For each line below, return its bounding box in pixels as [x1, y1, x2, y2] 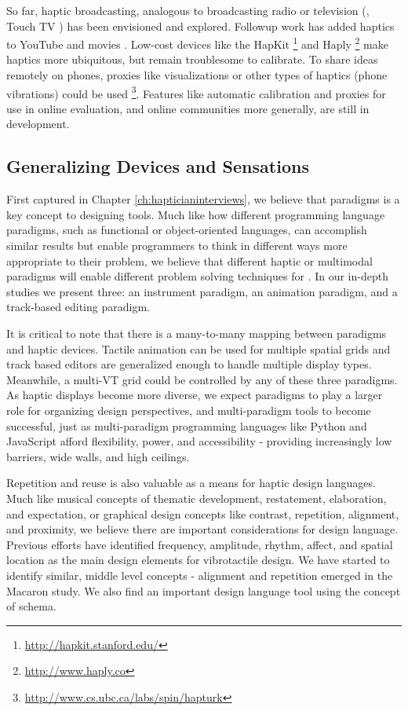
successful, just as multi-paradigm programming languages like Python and [6, 417, 367, 434]
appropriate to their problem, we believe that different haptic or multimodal [6, 252, 373, 269]
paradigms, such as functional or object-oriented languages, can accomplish [6, 222, 367, 238]
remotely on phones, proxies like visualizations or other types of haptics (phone [6, 67, 388, 83]
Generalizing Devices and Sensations [6, 154, 309, 178]
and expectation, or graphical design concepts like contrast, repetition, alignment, [6, 505, 399, 522]
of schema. [6, 598, 56, 614]
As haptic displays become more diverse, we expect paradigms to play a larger [6, 387, 383, 403]
